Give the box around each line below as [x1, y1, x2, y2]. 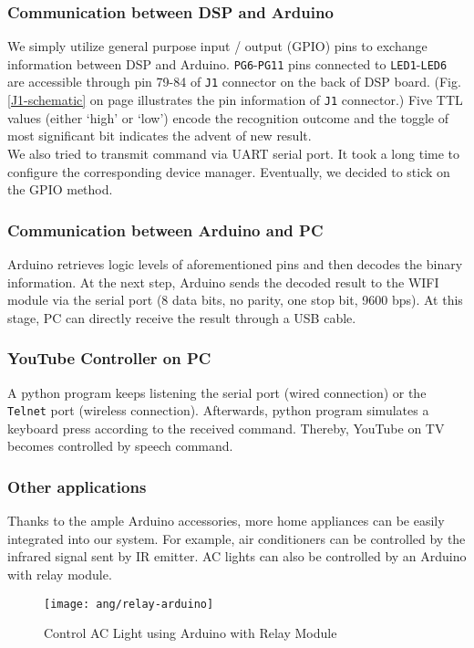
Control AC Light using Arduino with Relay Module [44, 623, 337, 643]
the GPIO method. [7, 180, 113, 199]
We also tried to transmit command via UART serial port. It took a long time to [7, 143, 460, 162]
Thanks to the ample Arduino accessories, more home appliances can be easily [7, 511, 445, 530]
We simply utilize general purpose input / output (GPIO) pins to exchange [7, 37, 428, 56]
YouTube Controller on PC [7, 347, 211, 370]
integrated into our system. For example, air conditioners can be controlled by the [7, 528, 466, 548]
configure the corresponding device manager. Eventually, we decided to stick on [7, 162, 450, 181]
